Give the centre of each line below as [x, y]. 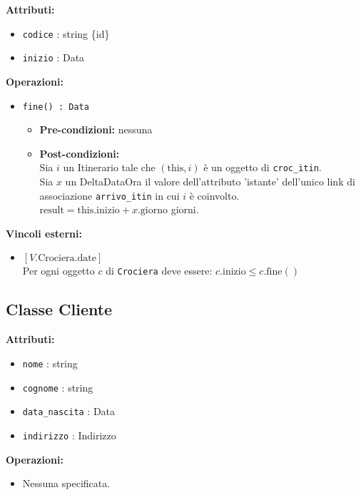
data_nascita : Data [69, 411]
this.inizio [98, 211]
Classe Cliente [59, 309]
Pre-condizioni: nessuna [96, 129]
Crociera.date [67, 259]
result [52, 211]
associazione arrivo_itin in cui [110, 195]
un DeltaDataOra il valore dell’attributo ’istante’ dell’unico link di [210, 181]
